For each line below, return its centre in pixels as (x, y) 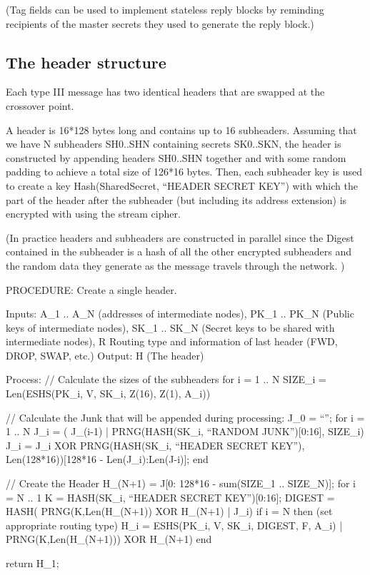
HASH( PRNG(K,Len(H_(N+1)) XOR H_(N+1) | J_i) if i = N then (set (169, 511)
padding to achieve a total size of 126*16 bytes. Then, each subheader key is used (184, 172)
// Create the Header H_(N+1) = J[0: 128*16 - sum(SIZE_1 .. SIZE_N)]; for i (181, 483)
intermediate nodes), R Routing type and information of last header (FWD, (172, 341)
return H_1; (32, 563)
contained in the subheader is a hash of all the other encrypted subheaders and (179, 251)
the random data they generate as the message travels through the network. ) (175, 265)
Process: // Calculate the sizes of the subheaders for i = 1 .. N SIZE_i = (166, 379)
